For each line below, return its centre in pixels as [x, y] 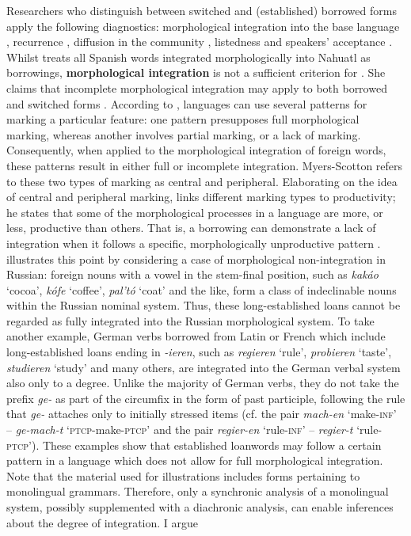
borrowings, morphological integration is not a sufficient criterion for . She [196, 72]
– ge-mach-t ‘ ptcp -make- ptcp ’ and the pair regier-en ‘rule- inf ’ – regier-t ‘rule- [194, 430]
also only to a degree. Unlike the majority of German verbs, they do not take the [203, 383]
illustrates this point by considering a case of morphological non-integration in [196, 258]
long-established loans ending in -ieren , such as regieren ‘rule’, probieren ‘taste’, [199, 352]
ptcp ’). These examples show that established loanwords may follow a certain [194, 445]
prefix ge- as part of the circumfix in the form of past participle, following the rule [206, 398]
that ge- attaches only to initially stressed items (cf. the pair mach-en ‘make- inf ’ [202, 414]
